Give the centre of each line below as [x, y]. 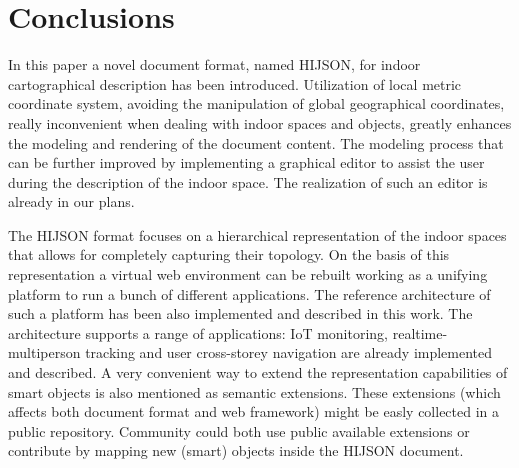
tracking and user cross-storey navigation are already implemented [289, 352]
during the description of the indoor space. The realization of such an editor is [248, 181]
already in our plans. [71, 201]
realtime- [420, 332]
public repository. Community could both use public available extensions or [239, 430]
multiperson [44, 352]
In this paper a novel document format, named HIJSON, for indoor [214, 64]
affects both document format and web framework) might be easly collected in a [254, 411]
